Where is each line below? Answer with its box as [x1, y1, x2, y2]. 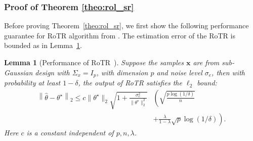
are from [193, 57, 220, 67]
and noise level [156, 67, 202, 77]
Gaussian [4, 67, 33, 77]
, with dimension [96, 67, 148, 77]
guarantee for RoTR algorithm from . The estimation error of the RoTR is [4, 30, 235, 40]
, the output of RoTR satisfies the [78, 77, 182, 88]
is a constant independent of [26, 127, 114, 137]
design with [35, 67, 70, 77]
